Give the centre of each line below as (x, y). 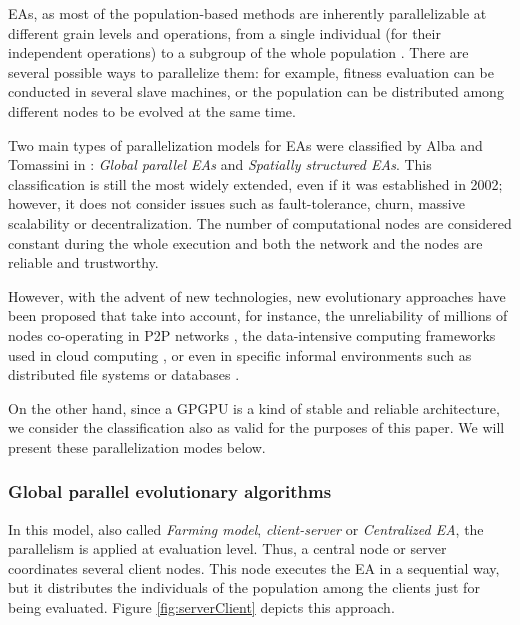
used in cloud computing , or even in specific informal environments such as (240, 354)
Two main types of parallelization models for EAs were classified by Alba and (245, 144)
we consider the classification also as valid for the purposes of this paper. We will (256, 427)
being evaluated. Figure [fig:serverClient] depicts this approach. (201, 607)
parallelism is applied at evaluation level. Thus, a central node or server (227, 548)
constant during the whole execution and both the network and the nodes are (245, 242)
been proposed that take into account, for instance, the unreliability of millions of (258, 315)
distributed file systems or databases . (124, 374)
